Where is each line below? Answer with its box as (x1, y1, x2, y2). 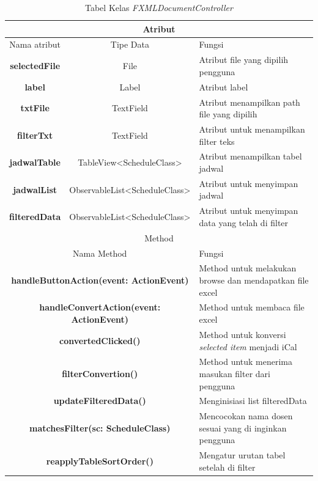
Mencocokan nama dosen (199, 409, 293, 422)
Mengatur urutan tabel (199, 449, 286, 461)
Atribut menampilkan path (199, 95, 300, 108)
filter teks (199, 134, 235, 147)
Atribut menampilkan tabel (199, 150, 302, 163)
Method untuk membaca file (199, 301, 305, 314)
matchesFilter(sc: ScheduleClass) (29, 421, 171, 434)
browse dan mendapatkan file (199, 274, 309, 287)
